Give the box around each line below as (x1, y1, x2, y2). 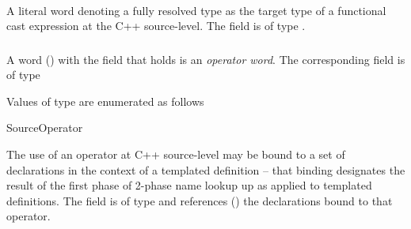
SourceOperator (6, 119, 83, 136)
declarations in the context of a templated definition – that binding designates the (6, 161, 405, 178)
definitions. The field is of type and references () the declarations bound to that (6, 192, 393, 208)
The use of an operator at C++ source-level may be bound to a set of (6, 146, 345, 163)
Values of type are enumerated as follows (6, 92, 204, 109)
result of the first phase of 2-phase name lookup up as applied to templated (6, 177, 372, 193)
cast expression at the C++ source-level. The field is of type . (6, 17, 306, 34)
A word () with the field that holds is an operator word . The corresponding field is (6, 51, 405, 67)
